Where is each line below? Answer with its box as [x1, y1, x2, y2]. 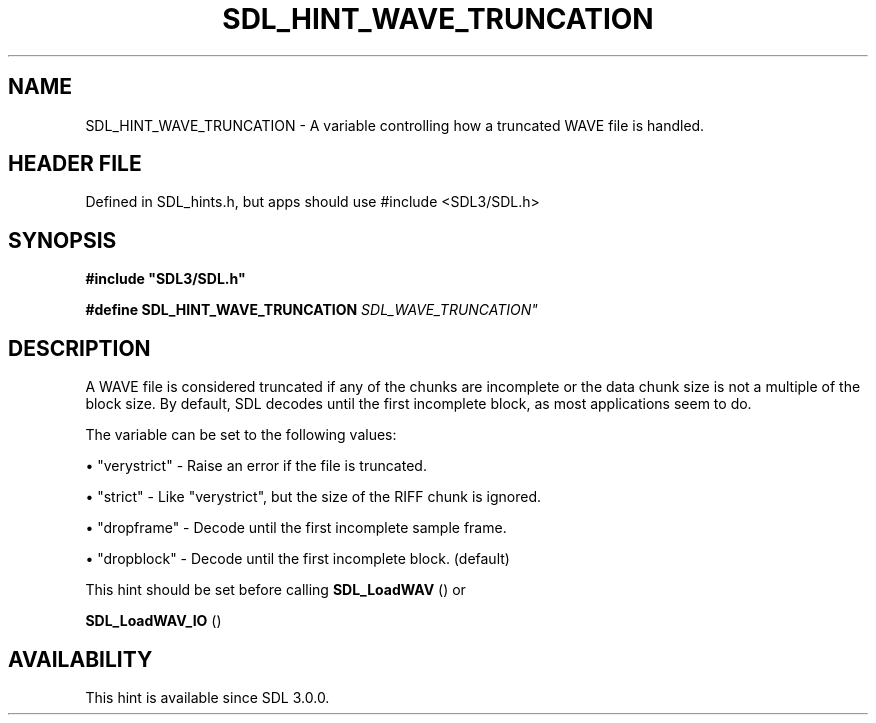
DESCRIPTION [8, 335, 151, 361]
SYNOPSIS [8, 227, 117, 253]
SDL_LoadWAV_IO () [85, 612, 222, 630]
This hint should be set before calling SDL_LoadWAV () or [85, 581, 466, 599]
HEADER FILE [8, 151, 142, 177]
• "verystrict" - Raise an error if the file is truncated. [85, 457, 427, 475]
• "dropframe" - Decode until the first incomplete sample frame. [85, 519, 507, 537]
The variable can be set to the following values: [85, 426, 397, 444]
